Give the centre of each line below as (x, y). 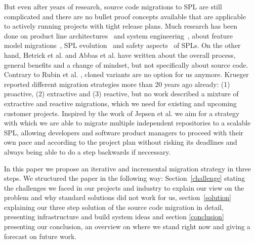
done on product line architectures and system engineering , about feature (118, 35)
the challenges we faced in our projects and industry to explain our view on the (124, 187)
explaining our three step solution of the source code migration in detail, (114, 207)
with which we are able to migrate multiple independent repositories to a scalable (127, 123)
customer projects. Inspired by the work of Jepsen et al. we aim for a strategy (122, 113)
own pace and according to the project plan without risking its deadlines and (121, 142)
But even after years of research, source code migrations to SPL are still (113, 6)
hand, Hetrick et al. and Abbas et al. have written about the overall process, (120, 55)
